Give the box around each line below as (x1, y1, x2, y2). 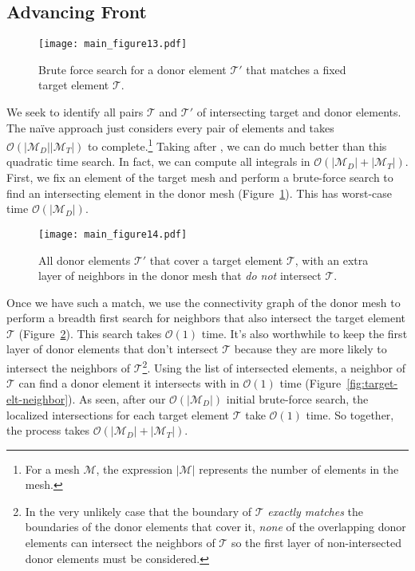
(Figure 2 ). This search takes (18, 325, 162, 341)
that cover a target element (149, 251, 283, 268)
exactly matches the (267, 502, 363, 519)
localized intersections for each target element (6, 406, 230, 423)
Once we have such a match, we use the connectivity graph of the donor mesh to (6, 293, 401, 310)
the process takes (6, 422, 90, 439)
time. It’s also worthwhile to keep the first (201, 325, 408, 341)
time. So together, (306, 406, 394, 423)
